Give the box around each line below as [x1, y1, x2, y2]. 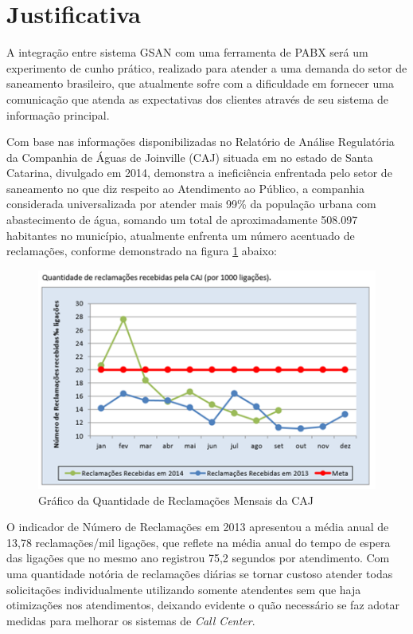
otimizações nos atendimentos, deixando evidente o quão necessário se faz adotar [6, 597, 399, 613]
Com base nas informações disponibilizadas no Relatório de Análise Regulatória [6, 133, 395, 150]
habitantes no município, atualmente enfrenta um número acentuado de [6, 226, 355, 243]
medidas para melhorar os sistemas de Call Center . [6, 612, 255, 628]
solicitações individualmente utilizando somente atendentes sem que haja [6, 581, 361, 597]
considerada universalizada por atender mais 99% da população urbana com [6, 195, 376, 212]
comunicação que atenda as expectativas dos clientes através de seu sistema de [6, 90, 389, 107]
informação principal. [6, 106, 110, 123]
